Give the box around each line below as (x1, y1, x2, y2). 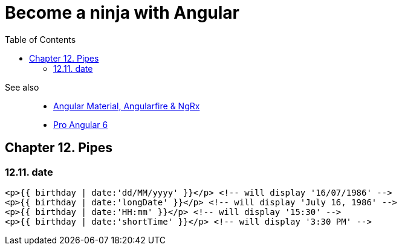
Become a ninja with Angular (5, 2, 240, 23)
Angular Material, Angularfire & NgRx (53, 100, 200, 111)
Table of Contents (5, 34, 76, 45)
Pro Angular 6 (53, 119, 108, 130)
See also (5, 82, 39, 92)
